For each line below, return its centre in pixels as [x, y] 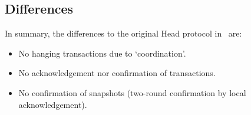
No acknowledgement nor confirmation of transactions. [117, 73]
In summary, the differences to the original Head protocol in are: [123, 33]
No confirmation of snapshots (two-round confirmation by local [132, 92]
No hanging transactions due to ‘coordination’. [102, 53]
